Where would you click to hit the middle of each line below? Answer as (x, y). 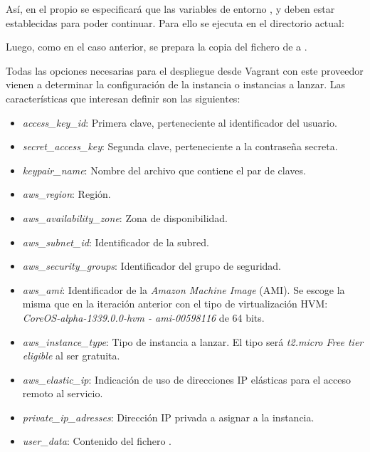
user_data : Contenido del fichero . (97, 441)
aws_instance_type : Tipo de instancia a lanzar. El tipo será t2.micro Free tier (193, 341)
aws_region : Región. (67, 194)
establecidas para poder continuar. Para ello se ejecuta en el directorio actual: (175, 22)
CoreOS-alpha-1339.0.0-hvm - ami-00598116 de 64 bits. (143, 317)
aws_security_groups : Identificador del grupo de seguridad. (152, 266)
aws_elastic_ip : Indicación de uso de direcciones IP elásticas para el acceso (187, 379)
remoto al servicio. (63, 393)
